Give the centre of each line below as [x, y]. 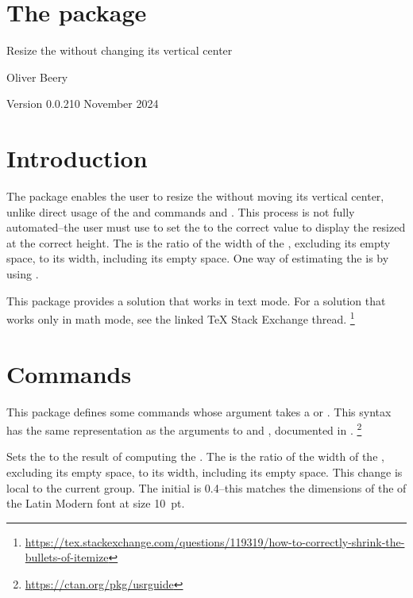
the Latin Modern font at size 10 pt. [96, 503]
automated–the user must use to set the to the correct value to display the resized [206, 227]
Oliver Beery [37, 77]
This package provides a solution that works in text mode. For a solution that [196, 300]
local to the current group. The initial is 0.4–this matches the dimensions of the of [206, 487]
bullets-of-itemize [67, 557]
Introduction [77, 158]
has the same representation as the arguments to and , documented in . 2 [184, 429]
